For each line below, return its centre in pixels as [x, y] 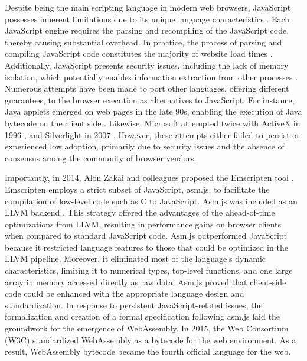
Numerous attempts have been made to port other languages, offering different [147, 88]
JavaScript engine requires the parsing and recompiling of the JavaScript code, [147, 30]
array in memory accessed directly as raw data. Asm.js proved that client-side [146, 282]
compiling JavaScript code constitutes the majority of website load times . [139, 53]
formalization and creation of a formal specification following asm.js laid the [142, 316]
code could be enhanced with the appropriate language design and [125, 293]
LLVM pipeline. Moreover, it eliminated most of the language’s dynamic [135, 258]
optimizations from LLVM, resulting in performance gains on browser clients [143, 224]
